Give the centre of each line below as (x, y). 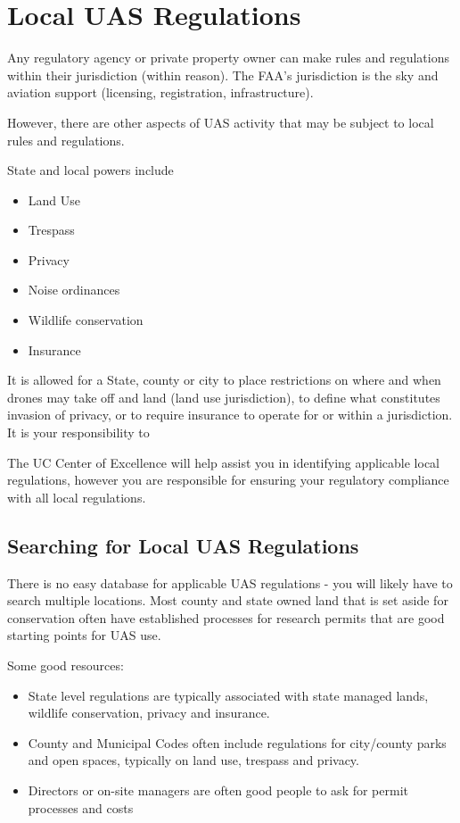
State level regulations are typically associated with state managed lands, (228, 695)
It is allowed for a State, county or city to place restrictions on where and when (224, 380)
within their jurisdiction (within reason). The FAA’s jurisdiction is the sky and (223, 75)
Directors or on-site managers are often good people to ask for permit (218, 790)
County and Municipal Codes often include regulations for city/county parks (237, 742)
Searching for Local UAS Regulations (183, 545)
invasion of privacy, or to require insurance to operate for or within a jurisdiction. (230, 415)
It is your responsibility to (78, 432)
